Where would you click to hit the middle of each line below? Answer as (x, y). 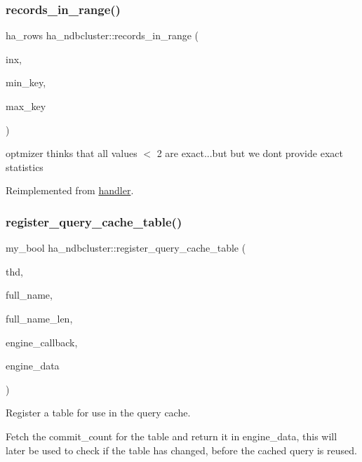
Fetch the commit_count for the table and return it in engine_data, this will (172, 436)
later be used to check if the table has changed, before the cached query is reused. (181, 450)
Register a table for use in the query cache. (98, 413)
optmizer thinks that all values (72, 153)
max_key (26, 106)
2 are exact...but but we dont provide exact (250, 153)
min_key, (26, 82)
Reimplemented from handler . (70, 190)
